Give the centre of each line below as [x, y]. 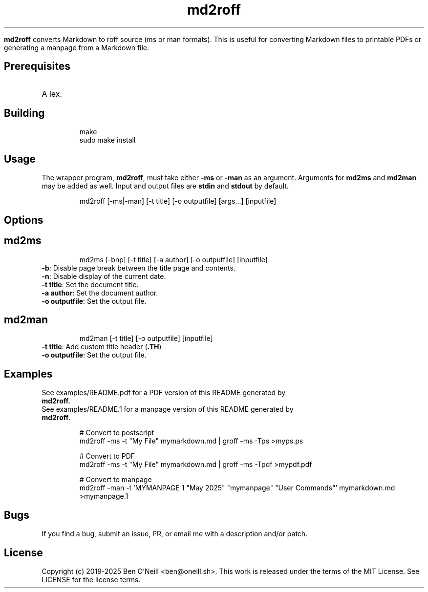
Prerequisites [37, 66]
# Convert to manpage [116, 480]
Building [24, 113]
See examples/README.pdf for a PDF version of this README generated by [164, 393]
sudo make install [107, 140]
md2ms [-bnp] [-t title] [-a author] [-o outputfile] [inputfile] [173, 259]
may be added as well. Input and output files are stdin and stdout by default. [165, 186]
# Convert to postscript [117, 433]
